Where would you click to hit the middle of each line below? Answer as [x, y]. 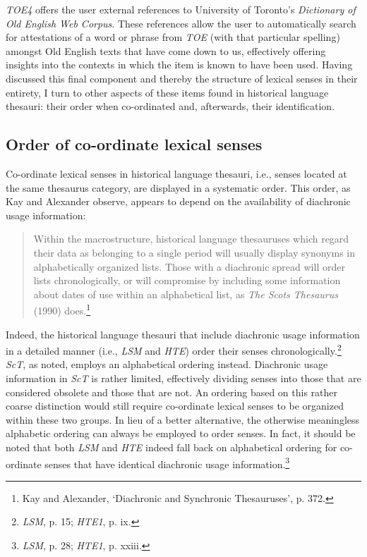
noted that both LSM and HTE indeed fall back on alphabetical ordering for [172, 447]
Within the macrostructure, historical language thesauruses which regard [191, 239]
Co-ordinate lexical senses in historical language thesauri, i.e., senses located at [176, 173]
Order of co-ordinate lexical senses [134, 144]
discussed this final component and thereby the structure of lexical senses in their [182, 78]
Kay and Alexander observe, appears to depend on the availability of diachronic [178, 201]
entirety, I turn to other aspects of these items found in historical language [167, 92]
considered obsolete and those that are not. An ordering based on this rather [172, 392]
